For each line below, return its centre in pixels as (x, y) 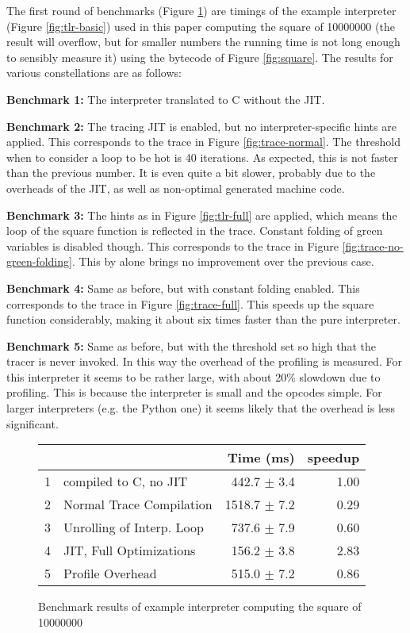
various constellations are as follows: (94, 73)
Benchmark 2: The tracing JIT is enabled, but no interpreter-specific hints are (201, 126)
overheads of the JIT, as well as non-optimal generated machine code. (176, 188)
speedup (333, 458)
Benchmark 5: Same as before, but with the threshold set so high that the (191, 345)
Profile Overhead (110, 574)
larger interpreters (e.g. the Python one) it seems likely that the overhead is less (201, 408)
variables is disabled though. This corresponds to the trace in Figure (172, 246)
